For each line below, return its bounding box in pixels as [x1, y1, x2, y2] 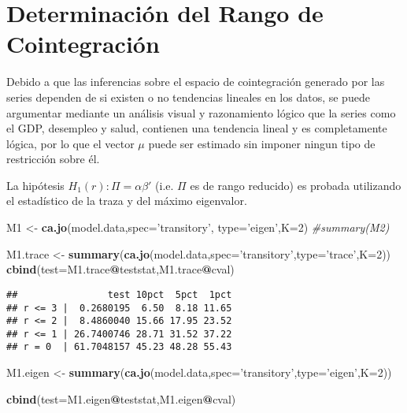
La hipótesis [6, 177, 65, 193]
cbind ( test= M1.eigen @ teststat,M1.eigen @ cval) [6, 390, 236, 407]
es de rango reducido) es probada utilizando [190, 177, 401, 193]
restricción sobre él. [6, 151, 100, 167]
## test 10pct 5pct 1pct [6, 288, 232, 300]
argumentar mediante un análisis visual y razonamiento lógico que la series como [6, 104, 396, 121]
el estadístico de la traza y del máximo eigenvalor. [6, 192, 247, 209]
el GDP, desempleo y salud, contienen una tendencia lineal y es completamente [6, 120, 387, 136]
